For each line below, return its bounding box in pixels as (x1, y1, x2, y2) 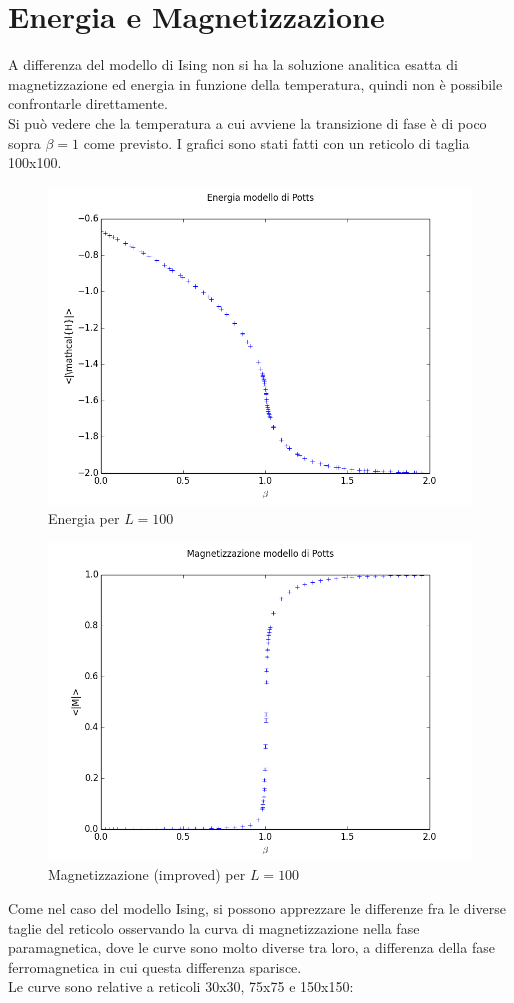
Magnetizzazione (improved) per (48, 864, 246, 885)
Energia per (48, 508, 120, 529)
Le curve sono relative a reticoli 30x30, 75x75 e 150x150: (8, 976, 354, 997)
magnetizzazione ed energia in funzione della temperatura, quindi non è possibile (8, 73, 503, 94)
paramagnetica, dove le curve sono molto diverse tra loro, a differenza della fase (8, 937, 495, 958)
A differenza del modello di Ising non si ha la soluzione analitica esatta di (8, 54, 458, 75)
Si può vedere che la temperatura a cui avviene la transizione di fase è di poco (8, 112, 487, 133)
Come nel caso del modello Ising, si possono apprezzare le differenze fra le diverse (8, 898, 506, 919)
